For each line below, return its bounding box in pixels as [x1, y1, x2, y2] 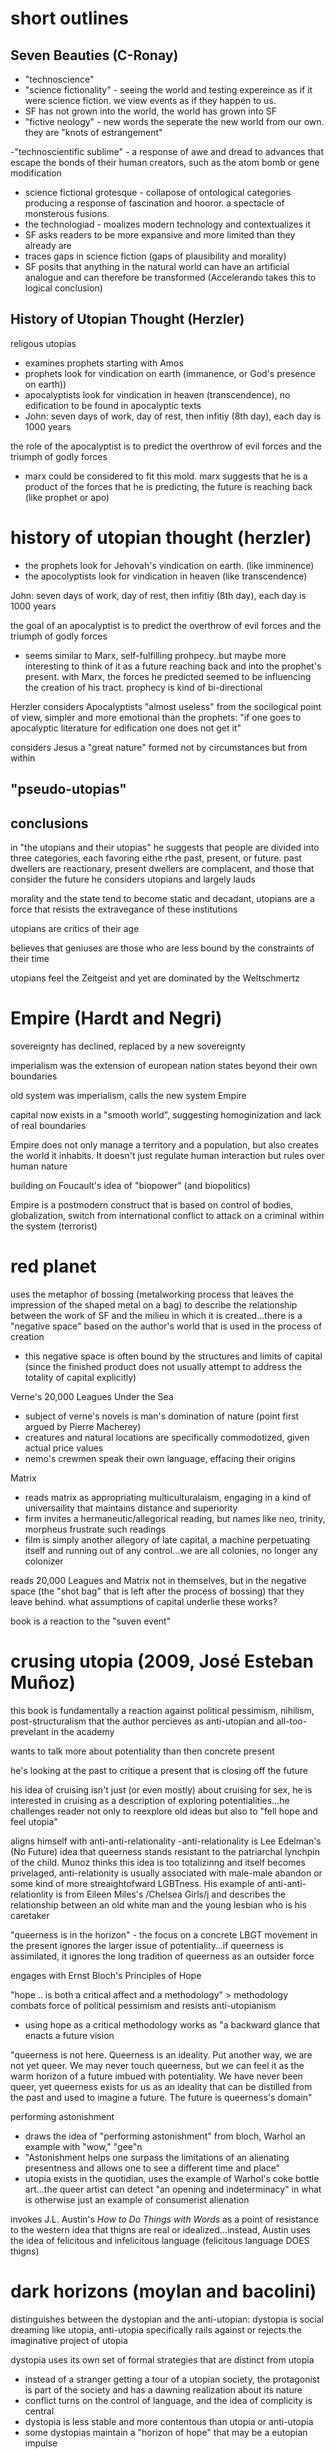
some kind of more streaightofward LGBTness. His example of [10, 1877, 266, 1889]
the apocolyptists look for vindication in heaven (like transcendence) [24, 570, 308, 582]
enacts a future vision [24, 2029, 115, 2041]
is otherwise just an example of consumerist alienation [24, 2193, 250, 2206]
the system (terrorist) [10, 1220, 98, 1232]
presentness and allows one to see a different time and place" [24, 2162, 281, 2174]
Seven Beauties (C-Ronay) [10, 47, 179, 64]
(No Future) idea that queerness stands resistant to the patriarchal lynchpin [10, 1845, 321, 1857]
